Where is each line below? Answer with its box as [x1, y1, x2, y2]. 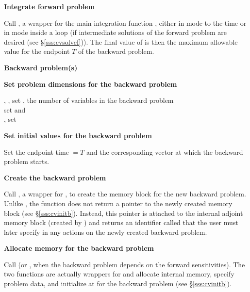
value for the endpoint [4, 46, 70, 56]
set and [4, 104, 26, 114]
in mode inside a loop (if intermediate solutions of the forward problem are [4, 27, 227, 37]
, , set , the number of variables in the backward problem [4, 95, 174, 105]
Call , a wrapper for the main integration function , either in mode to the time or [4, 17, 247, 28]
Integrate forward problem [4, 1, 95, 11]
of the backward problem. [78, 46, 154, 56]
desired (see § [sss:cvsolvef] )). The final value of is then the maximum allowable [4, 36, 238, 47]
